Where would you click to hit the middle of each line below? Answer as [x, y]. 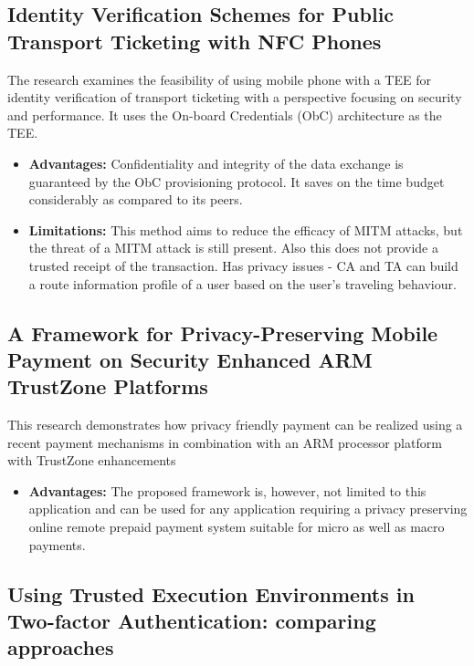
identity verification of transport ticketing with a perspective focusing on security [235, 97]
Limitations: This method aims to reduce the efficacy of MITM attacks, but [246, 229]
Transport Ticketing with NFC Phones [195, 41]
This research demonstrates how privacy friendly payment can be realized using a [235, 425]
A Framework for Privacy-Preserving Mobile [223, 333]
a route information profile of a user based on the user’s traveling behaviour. [242, 283]
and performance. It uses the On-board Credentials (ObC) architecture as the [225, 114]
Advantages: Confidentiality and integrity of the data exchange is [216, 163]
